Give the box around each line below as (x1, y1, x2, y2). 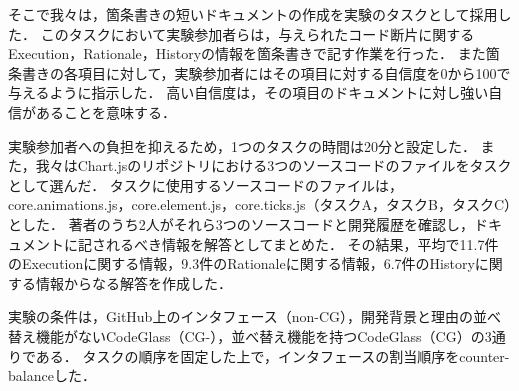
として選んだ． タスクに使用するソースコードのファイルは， (8, 174, 404, 195)
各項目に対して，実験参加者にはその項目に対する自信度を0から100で (63, 62, 511, 83)
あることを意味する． (35, 101, 176, 122)
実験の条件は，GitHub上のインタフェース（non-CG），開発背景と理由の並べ (8, 306, 502, 327)
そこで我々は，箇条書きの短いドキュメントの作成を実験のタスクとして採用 (8, 4, 498, 24)
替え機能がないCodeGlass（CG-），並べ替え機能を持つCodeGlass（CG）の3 (8, 325, 492, 346)
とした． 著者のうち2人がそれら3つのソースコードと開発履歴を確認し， (8, 213, 474, 234)
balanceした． (8, 365, 96, 386)
